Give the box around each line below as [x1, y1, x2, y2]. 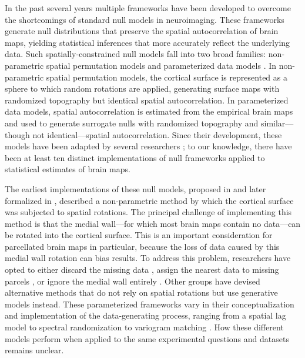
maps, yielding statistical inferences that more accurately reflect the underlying [5, 36, 290, 48]
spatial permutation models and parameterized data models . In [46, 59, 277, 71]
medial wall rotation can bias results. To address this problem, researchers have [5, 252, 291, 264]
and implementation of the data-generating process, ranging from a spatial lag [5, 309, 286, 322]
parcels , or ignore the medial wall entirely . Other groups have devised [5, 275, 260, 287]
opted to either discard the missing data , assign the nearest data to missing [5, 263, 279, 276]
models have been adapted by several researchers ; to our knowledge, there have [5, 140, 292, 152]
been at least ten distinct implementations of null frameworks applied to [5, 151, 265, 163]
